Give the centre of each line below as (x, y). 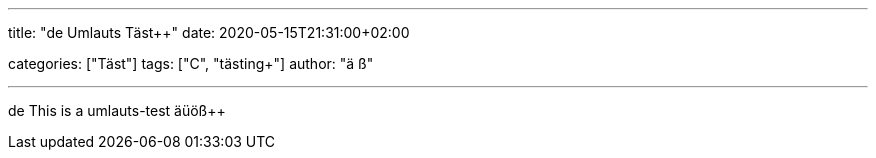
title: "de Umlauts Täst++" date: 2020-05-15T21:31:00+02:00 (209, 32)
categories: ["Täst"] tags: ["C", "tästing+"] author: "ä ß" (191, 63)
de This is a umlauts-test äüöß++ (117, 110)
